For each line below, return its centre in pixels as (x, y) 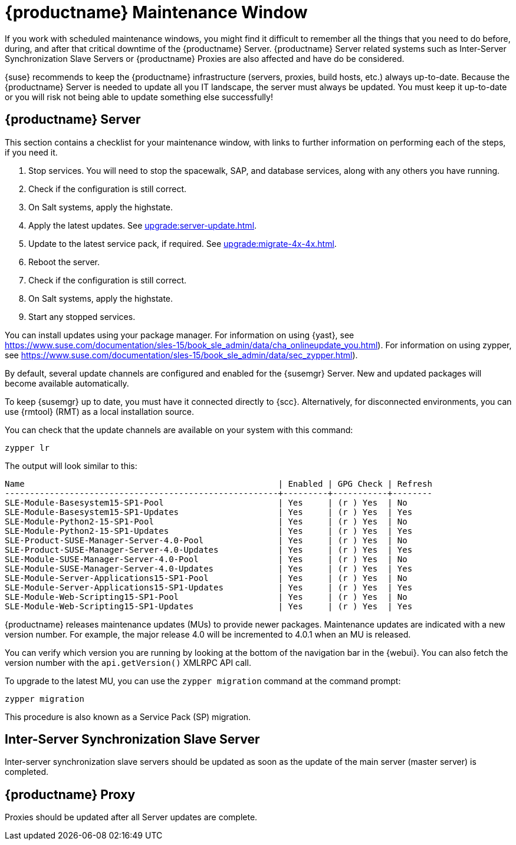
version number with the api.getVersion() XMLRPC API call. (128, 662)
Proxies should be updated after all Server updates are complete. (131, 817)
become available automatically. (67, 383)
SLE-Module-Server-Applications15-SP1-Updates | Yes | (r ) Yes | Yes (209, 587)
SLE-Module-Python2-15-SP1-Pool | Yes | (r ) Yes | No (206, 521)
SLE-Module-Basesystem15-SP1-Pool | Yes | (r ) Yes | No (206, 502)
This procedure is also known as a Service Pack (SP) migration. (128, 717)
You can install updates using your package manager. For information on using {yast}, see (180, 335)
